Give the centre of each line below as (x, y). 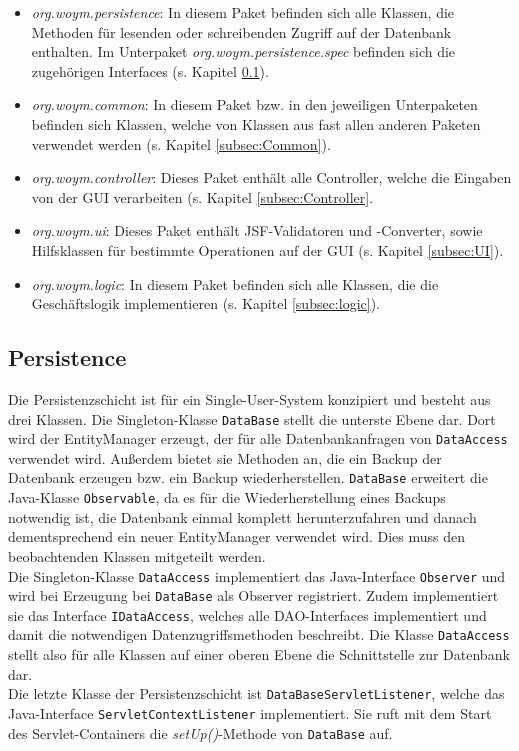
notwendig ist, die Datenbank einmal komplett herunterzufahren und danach (242, 516)
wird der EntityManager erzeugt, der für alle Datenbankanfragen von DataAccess (258, 438)
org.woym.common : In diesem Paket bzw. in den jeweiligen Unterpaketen (254, 104)
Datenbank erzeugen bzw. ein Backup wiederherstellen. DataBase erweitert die (248, 477)
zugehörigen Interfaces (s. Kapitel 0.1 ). (150, 70)
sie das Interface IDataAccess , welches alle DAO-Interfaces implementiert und (247, 614)
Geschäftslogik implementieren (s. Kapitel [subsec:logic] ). (205, 303)
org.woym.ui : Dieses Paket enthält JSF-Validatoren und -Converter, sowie (257, 230)
